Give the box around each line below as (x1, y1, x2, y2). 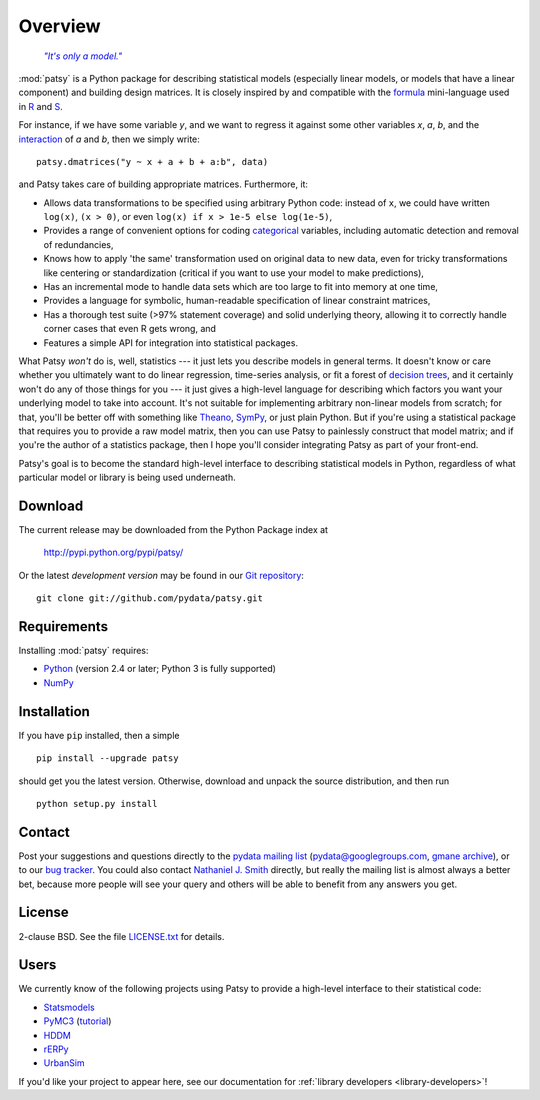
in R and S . (18, 100, 64, 112)
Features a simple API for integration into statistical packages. (43, 336, 299, 349)
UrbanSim (43, 1057, 85, 1069)
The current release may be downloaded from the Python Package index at (18, 524, 329, 535)
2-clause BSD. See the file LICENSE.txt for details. (18, 930, 225, 942)
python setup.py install (36, 798, 158, 809)
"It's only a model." (43, 50, 123, 62)
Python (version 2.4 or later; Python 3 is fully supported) (43, 663, 277, 675)
